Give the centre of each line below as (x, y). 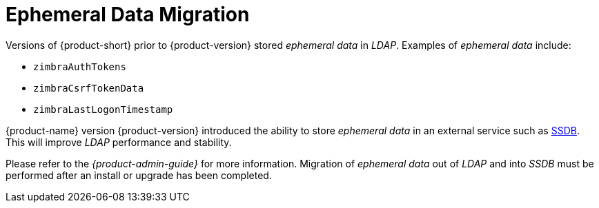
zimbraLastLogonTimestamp (103, 109)
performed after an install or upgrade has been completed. (139, 175)
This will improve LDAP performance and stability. (119, 142)
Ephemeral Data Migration (128, 14)
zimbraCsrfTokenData (89, 88)
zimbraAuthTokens (80, 66)
